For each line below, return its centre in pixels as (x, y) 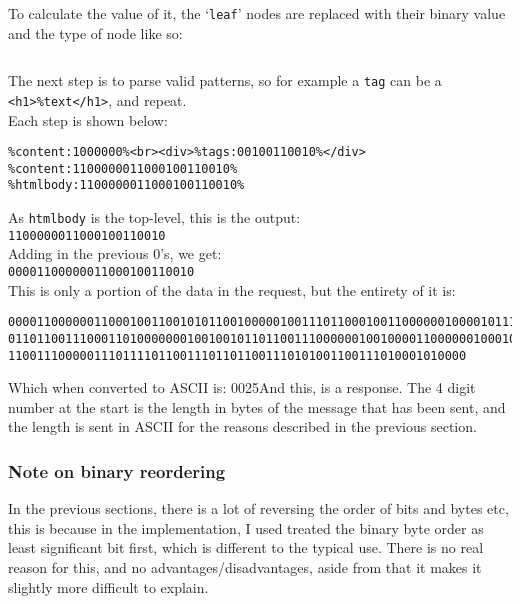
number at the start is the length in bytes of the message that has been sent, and (257, 406)
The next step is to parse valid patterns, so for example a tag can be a (225, 80)
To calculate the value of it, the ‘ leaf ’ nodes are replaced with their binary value (257, 13)
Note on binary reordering (117, 470)
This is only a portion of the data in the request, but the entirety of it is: (232, 289)
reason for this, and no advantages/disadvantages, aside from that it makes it (245, 567)
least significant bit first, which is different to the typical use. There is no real (246, 547)
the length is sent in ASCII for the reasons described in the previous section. (242, 426)
